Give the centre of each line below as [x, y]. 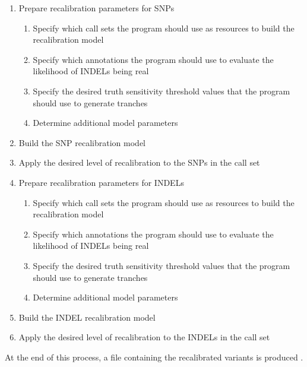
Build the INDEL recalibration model [87, 317]
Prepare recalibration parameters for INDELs [101, 182]
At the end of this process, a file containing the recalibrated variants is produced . [154, 357]
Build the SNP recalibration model [82, 142]
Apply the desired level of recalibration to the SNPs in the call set [139, 162]
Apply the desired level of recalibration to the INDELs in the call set [144, 337]
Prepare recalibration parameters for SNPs [96, 8]
